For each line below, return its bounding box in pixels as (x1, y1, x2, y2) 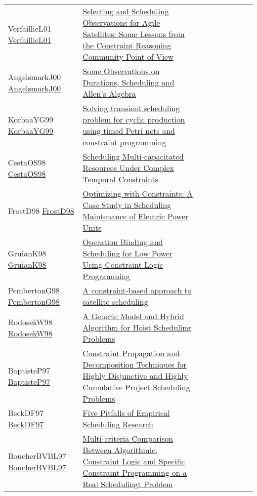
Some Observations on (83, 65, 160, 77)
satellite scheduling (83, 296, 148, 307)
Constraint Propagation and (83, 347, 180, 359)
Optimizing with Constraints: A (83, 188, 193, 199)
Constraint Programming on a (83, 467, 187, 478)
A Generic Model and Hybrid (83, 310, 184, 322)
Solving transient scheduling (83, 102, 180, 114)
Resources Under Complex (83, 162, 174, 173)
